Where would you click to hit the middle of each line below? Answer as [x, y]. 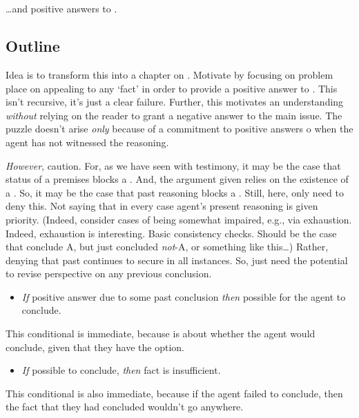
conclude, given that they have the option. [95, 347]
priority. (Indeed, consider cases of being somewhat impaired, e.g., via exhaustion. [179, 219]
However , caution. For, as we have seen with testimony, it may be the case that [173, 165]
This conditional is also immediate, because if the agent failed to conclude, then [174, 393]
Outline [33, 46]
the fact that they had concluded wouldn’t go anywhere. [125, 407]
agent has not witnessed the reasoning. [87, 142]
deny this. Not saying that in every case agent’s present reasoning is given [162, 206]
